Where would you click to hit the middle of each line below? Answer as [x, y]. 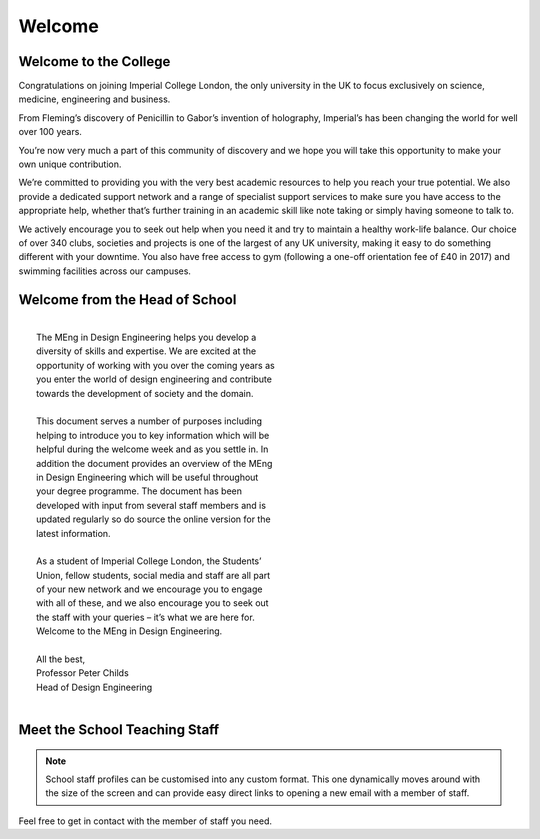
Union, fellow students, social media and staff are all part [153, 575]
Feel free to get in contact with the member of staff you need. [145, 821]
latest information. [73, 533]
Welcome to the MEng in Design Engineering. [129, 631]
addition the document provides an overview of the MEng [154, 463]
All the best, [61, 659]
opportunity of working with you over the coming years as [155, 365]
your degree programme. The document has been [139, 491]
